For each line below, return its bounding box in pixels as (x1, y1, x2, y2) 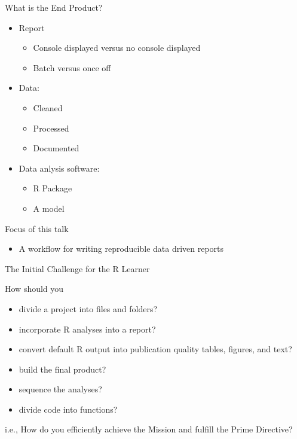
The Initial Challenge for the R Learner (5, 262, 150, 275)
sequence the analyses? (19, 383, 102, 395)
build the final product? (19, 362, 106, 375)
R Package (33, 182, 72, 194)
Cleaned (33, 101, 63, 114)
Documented (33, 142, 79, 154)
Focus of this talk (5, 222, 69, 234)
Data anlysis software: (19, 161, 100, 174)
